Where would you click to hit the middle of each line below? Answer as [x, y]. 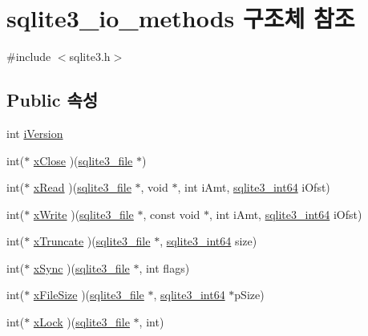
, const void [172, 214]
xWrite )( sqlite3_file [83, 214]
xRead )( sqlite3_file [82, 187]
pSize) [249, 295]
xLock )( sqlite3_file [81, 322]
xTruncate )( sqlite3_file [92, 241]
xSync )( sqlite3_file [81, 267]
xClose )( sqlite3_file [83, 160]
